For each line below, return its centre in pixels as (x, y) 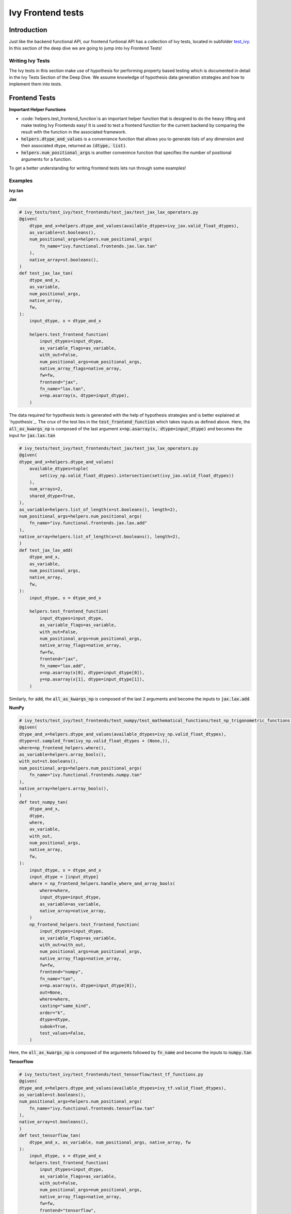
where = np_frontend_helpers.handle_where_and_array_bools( (102, 884)
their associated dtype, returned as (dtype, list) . (74, 146)
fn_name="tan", (58, 979)
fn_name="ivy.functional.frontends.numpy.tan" (86, 775)
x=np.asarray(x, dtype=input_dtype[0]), (88, 986)
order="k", (52, 1013)
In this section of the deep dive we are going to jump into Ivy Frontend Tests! (86, 48)
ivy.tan (16, 190)
